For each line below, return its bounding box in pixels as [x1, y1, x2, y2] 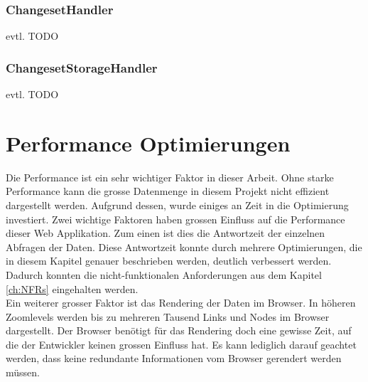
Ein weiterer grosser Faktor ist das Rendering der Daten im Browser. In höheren [6, 295, 356, 310]
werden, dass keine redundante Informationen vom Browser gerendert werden [6, 351, 342, 366]
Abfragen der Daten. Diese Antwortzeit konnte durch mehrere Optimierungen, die [6, 239, 362, 254]
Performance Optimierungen [6, 128, 291, 157]
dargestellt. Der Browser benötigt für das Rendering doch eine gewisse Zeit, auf [6, 323, 352, 338]
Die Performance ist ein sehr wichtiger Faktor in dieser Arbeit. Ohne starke [6, 169, 334, 184]
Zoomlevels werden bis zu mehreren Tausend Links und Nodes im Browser [6, 309, 330, 324]
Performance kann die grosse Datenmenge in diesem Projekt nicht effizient [6, 184, 330, 198]
